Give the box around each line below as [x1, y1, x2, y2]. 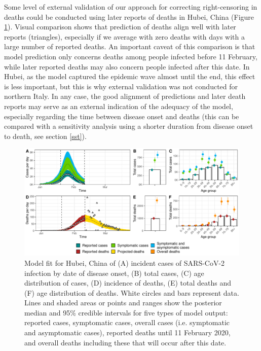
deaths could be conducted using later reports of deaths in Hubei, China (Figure [4, 11, 254, 22]
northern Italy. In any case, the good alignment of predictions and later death [4, 91, 246, 101]
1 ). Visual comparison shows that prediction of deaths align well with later [4, 21, 236, 32]
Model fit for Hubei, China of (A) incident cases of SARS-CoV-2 [24, 257, 225, 268]
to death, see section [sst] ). [4, 130, 87, 141]
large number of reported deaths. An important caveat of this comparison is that [4, 41, 255, 52]
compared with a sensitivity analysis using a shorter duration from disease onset [4, 121, 253, 131]
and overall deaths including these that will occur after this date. [24, 337, 227, 347]
